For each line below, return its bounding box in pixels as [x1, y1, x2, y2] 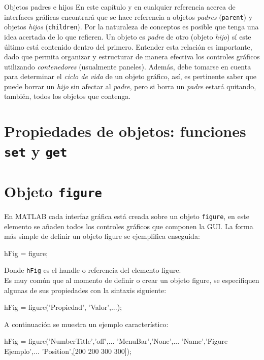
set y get [4, 140, 68, 161]
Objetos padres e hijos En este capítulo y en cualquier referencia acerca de [4, 2, 236, 12]
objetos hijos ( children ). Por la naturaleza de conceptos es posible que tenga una [4, 21, 259, 32]
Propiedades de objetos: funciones [4, 121, 246, 141]
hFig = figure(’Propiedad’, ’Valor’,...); [4, 302, 122, 312]
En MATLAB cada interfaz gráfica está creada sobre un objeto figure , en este [4, 211, 249, 221]
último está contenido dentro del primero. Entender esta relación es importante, [4, 41, 252, 52]
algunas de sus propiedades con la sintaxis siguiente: [4, 284, 167, 295]
